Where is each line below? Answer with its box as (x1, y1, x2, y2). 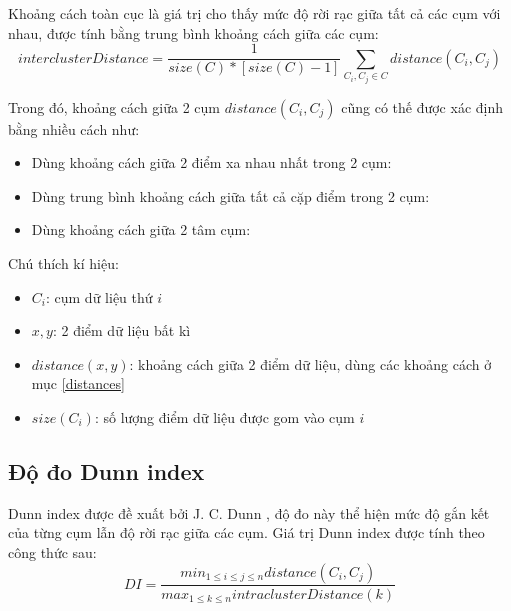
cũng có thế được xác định (341, 96, 504, 117)
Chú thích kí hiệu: (8, 253, 119, 273)
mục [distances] (31, 373, 125, 394)
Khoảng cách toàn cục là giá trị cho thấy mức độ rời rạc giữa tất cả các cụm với (8, 3, 501, 23)
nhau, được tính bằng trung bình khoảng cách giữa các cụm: (8, 22, 379, 43)
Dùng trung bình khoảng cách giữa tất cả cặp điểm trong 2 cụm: (31, 185, 430, 206)
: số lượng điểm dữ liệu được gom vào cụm (94, 406, 355, 427)
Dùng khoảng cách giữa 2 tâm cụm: (31, 219, 251, 240)
